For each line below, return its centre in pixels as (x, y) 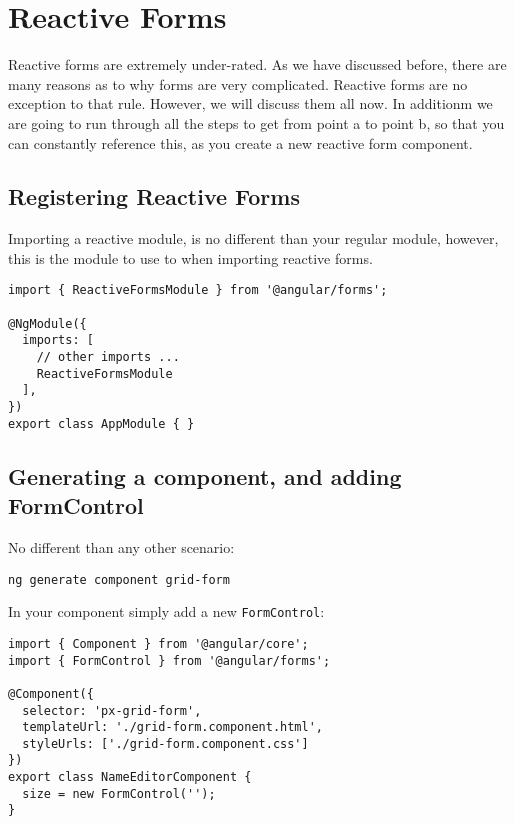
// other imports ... (108, 357)
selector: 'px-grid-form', (112, 710)
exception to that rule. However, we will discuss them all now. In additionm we (250, 103)
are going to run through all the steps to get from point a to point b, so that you (256, 122)
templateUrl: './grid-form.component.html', (172, 727)
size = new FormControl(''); (119, 793)
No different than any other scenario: (121, 546)
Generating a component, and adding (205, 475)
